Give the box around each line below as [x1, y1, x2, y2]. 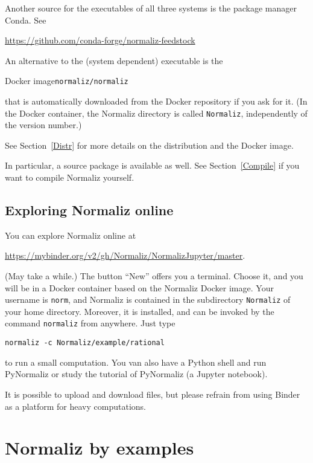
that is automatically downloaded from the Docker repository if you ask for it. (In [5, 95, 308, 108]
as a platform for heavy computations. [5, 400, 146, 412]
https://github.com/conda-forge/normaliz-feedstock [5, 34, 195, 47]
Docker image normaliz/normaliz [5, 74, 128, 87]
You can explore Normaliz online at [5, 228, 136, 241]
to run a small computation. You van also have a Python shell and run [5, 355, 267, 368]
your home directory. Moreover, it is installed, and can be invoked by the [5, 305, 274, 317]
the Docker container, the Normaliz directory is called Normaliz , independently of [5, 106, 308, 119]
